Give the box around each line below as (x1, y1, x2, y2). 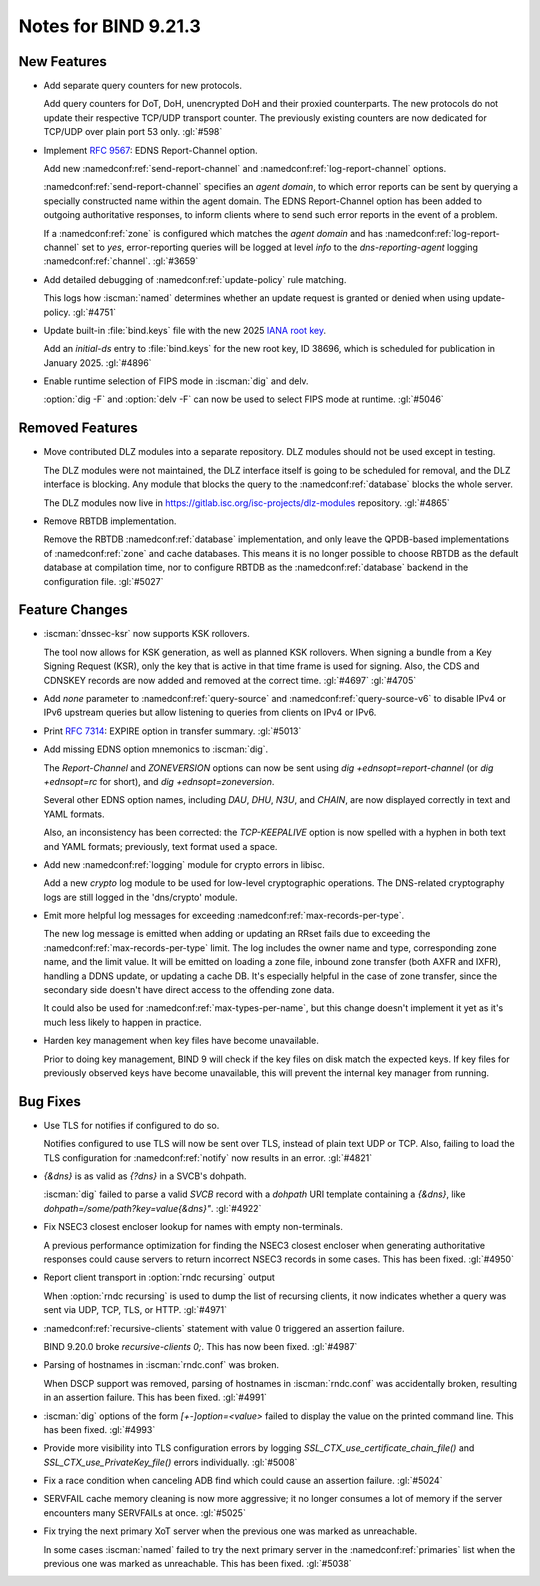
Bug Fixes (18, 1093, 82, 1110)
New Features (18, 53, 107, 70)
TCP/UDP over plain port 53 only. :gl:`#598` (43, 126, 223, 138)
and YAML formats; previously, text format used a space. (43, 840, 278, 852)
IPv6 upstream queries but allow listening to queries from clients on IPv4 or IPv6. (43, 706, 377, 719)
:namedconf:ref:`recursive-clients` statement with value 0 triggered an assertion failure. (43, 1322, 405, 1334)
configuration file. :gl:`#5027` (43, 575, 164, 587)
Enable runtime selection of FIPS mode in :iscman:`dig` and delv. (43, 375, 309, 387)
